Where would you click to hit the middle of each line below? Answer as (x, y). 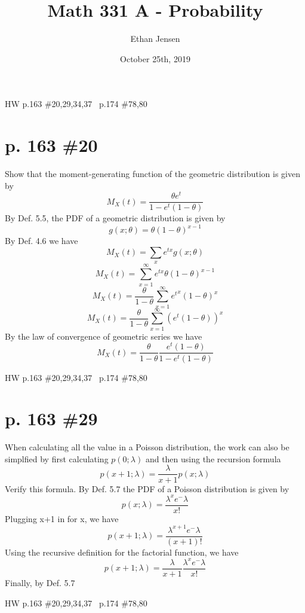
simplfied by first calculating (57, 458)
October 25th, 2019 (155, 58)
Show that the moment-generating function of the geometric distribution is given (152, 174)
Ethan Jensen (155, 39)
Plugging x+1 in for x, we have (62, 518)
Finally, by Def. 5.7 (40, 582)
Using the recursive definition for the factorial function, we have (122, 552)
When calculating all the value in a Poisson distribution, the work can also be (147, 447)
